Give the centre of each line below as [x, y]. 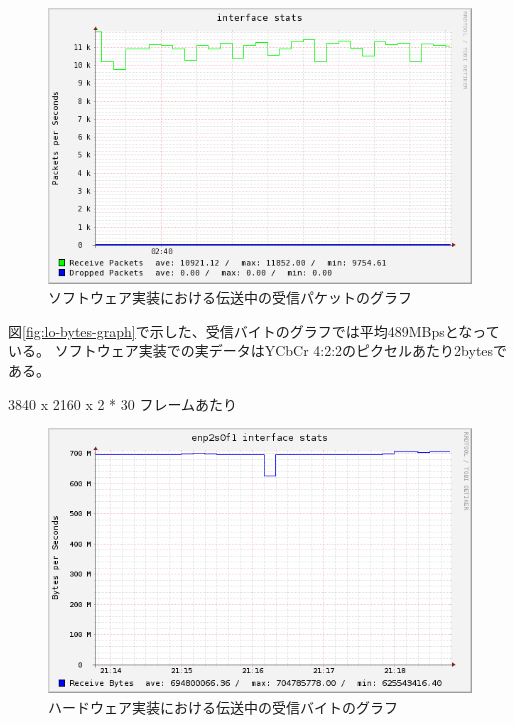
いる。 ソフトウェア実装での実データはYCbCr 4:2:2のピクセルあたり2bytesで [258, 350]
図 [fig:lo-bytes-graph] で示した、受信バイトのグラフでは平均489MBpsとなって [254, 330]
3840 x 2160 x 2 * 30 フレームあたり [122, 403]
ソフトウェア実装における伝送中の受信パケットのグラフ [230, 297]
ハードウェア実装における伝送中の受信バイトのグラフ [223, 706]
